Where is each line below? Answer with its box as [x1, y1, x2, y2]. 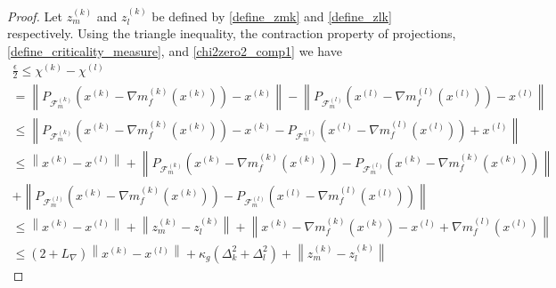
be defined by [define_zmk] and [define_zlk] [151, 6, 392, 25]
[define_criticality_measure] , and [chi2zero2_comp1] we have [7, 42, 342, 60]
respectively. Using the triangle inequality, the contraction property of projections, [7, 24, 456, 43]
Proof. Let [7, 6, 62, 25]
